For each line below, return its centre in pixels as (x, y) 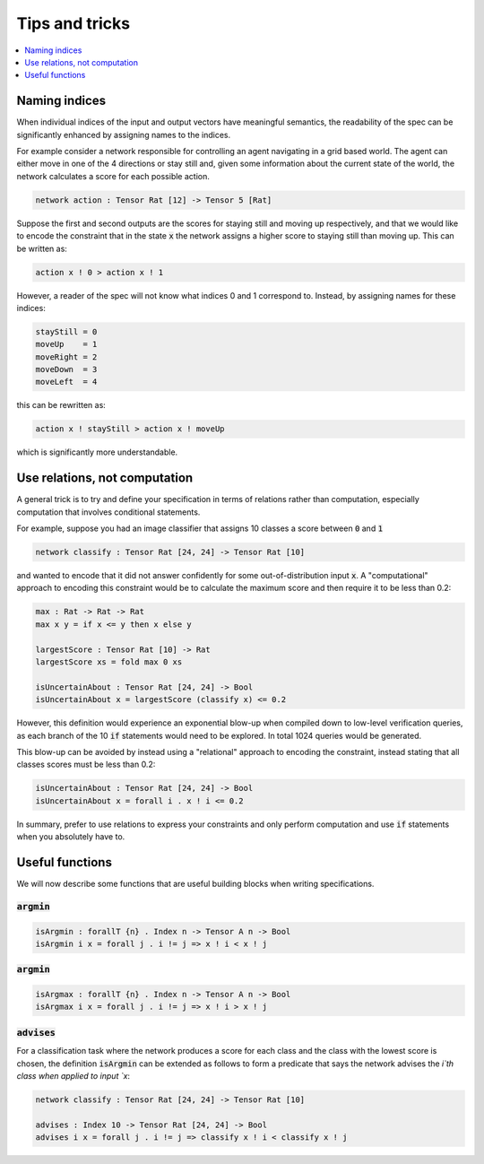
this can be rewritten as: (61, 405)
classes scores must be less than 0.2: (86, 764)
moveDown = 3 (66, 369)
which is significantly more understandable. (97, 452)
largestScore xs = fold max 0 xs (109, 662)
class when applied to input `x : (73, 1075)
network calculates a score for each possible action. (113, 176)
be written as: (42, 248)
